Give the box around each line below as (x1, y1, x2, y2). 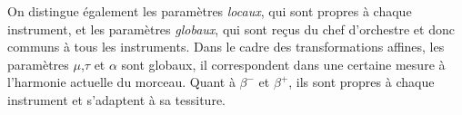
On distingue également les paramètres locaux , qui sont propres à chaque (7, 2, 412, 20)
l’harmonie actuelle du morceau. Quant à (7, 72, 236, 91)
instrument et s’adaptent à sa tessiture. (7, 90, 226, 109)
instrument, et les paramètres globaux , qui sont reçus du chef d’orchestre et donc (7, 19, 455, 38)
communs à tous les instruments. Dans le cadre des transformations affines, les (7, 37, 445, 56)
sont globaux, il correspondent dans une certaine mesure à (121, 54, 446, 73)
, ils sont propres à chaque (288, 72, 435, 91)
